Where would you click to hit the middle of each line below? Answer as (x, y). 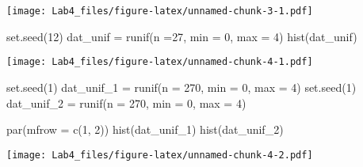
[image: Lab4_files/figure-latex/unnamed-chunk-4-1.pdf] (160, 62)
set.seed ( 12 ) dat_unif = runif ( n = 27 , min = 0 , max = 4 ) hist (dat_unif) (182, 36)
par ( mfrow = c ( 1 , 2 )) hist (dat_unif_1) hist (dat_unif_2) (145, 129)
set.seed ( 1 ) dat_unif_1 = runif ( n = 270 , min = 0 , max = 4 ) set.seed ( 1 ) (181, 87)
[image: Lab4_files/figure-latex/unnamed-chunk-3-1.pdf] (160, 11)
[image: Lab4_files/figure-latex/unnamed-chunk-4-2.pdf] (160, 155)
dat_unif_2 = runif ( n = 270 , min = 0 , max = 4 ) (126, 102)
